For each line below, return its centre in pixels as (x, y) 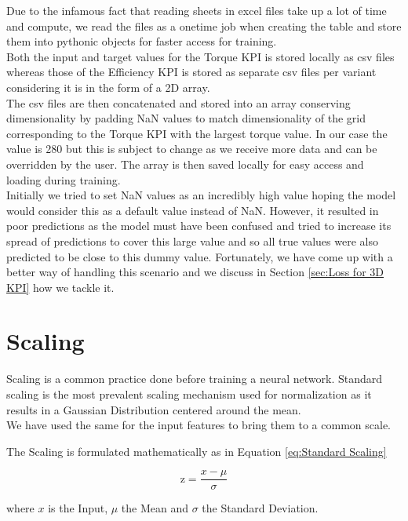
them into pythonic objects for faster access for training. (142, 41)
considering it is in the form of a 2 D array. (108, 87)
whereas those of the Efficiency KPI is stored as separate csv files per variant (191, 72)
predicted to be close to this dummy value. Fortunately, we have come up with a (200, 256)
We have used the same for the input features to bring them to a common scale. (199, 425)
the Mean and (155, 508)
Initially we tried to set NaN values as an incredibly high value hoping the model (201, 195)
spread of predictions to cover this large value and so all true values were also (192, 240)
